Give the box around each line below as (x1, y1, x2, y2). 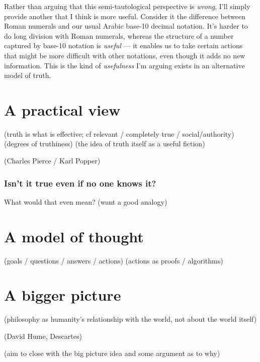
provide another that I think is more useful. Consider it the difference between (4, 11, 245, 21)
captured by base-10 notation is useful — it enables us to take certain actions (4, 40, 243, 51)
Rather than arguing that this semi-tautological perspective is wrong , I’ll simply (4, 1, 250, 11)
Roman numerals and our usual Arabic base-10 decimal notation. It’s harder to (4, 21, 248, 31)
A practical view (4, 99, 121, 120)
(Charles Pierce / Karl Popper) (4, 155, 101, 166)
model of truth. (4, 70, 51, 80)
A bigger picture (4, 285, 121, 305)
